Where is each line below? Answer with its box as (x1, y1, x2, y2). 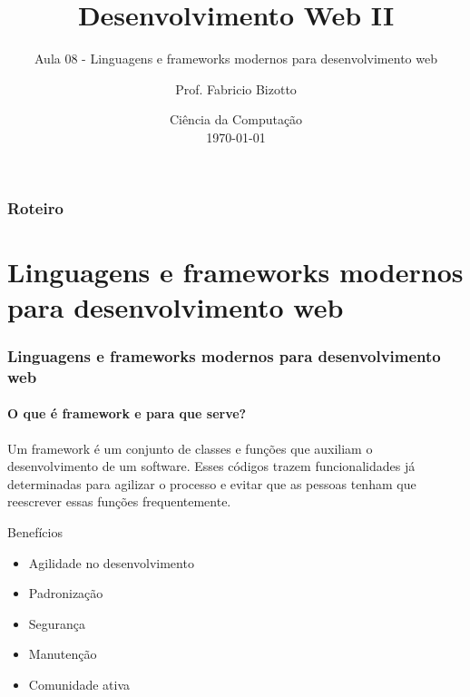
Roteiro (7, 196, 64, 219)
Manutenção (28, 644, 97, 663)
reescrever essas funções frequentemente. (7, 492, 231, 511)
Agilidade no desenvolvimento (28, 553, 194, 572)
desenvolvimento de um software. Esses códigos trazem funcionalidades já (7, 456, 416, 476)
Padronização (28, 584, 103, 603)
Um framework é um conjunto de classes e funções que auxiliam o (7, 438, 373, 457)
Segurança (28, 614, 86, 633)
